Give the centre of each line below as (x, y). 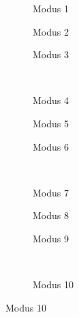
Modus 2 (51, 31)
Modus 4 (51, 100)
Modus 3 (51, 54)
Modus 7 (51, 192)
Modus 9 (51, 238)
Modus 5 (51, 123)
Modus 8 (51, 215)
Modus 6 (51, 146)
